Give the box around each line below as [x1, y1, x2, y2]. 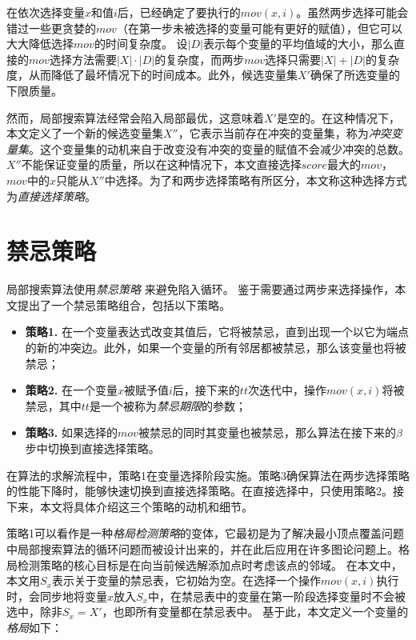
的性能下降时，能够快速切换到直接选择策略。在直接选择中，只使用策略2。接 [6, 482, 404, 499]
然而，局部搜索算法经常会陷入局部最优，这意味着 [6, 109, 264, 126]
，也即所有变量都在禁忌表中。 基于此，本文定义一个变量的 [102, 603, 409, 620]
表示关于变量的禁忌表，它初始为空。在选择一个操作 [51, 572, 321, 589]
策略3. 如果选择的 [25, 424, 118, 441]
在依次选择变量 [6, 4, 85, 20]
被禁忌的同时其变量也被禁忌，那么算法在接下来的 [138, 424, 396, 441]
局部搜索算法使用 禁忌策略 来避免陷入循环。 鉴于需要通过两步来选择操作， [6, 281, 395, 298]
